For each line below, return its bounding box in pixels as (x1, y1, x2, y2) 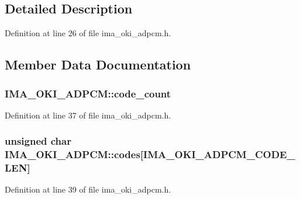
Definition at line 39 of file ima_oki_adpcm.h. (5, 183, 171, 195)
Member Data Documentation (5, 55, 191, 74)
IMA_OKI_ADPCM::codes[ (5, 147, 144, 162)
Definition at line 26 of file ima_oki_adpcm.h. (5, 27, 171, 39)
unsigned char (5, 134, 71, 148)
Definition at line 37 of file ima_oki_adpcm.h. (5, 109, 171, 121)
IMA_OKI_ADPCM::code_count (5, 86, 171, 100)
